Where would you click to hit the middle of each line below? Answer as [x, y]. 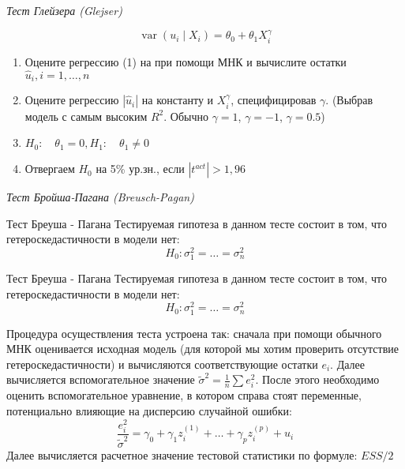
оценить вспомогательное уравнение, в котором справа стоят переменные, [184, 395]
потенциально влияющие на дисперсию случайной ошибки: [149, 411]
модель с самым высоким [86, 116]
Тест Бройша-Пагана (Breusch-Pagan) [100, 197]
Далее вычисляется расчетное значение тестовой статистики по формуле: [182, 454]
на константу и [178, 100]
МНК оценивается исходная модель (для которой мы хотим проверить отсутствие [203, 349]
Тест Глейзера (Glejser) [64, 10]
